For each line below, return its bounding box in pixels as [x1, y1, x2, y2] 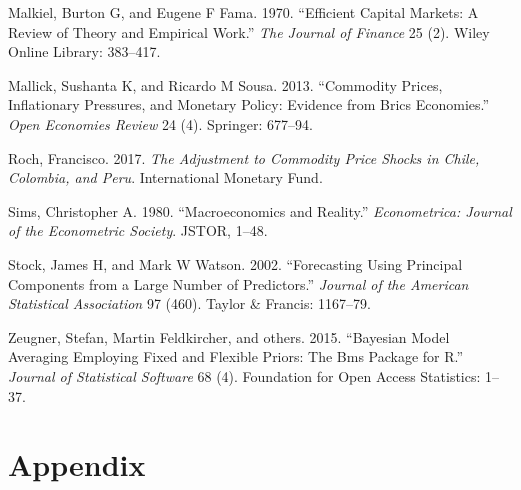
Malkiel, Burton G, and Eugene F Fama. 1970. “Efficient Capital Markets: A [8, 2, 479, 22]
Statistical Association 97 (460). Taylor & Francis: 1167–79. [8, 293, 371, 314]
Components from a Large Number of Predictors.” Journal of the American [8, 273, 469, 294]
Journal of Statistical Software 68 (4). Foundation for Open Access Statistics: [8, 365, 481, 386]
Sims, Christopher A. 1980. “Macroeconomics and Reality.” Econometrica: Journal [8, 200, 512, 221]
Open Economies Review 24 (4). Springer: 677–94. [8, 113, 313, 134]
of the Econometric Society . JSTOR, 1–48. [8, 220, 268, 241]
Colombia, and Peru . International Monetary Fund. [8, 167, 323, 188]
